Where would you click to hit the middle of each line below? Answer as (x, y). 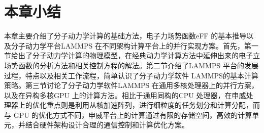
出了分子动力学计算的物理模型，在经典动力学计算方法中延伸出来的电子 (135, 55)
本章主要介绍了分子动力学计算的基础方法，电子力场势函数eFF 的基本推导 (125, 36)
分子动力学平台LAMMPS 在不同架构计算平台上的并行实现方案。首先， (127, 45)
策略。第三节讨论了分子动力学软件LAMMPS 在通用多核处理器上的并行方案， (131, 85)
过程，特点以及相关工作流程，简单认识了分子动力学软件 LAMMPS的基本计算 (131, 75)
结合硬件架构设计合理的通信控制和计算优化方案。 (107, 125)
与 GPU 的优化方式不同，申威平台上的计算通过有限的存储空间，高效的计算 (128, 115)
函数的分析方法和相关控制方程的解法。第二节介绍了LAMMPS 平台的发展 (138, 65)
